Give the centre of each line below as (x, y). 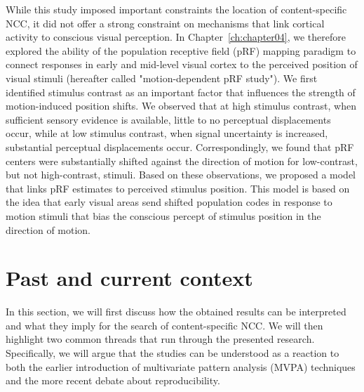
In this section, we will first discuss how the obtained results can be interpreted (176, 312)
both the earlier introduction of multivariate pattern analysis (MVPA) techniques (181, 366)
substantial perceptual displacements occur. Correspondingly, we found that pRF (180, 146)
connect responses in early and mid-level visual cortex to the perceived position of (182, 64)
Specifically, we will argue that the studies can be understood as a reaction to (173, 353)
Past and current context (129, 278)
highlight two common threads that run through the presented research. (160, 339)
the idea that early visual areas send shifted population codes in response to (169, 202)
